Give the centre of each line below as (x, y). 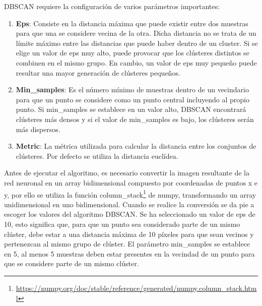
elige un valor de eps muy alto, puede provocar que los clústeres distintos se (133, 53)
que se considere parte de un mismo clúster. (72, 263)
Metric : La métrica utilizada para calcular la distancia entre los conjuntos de (136, 146)
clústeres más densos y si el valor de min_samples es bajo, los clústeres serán (135, 119)
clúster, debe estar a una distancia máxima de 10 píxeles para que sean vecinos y (129, 234)
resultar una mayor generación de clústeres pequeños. (98, 72)
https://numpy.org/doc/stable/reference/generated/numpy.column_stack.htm (136, 288)
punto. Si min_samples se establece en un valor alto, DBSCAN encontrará (131, 109)
